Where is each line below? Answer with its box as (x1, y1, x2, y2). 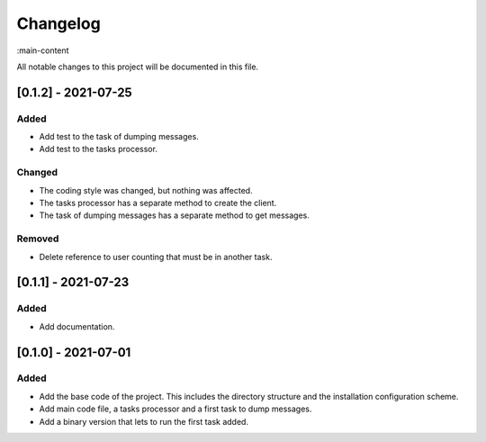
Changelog (16, 14, 101, 33)
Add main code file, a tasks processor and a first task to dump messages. (39, 403, 312, 414)
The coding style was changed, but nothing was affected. (39, 185, 253, 195)
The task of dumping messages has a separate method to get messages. (39, 210, 310, 221)
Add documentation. (39, 320, 115, 332)
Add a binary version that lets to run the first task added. (39, 416, 249, 427)
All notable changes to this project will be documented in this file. (16, 61, 259, 72)
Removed (16, 232, 59, 245)
